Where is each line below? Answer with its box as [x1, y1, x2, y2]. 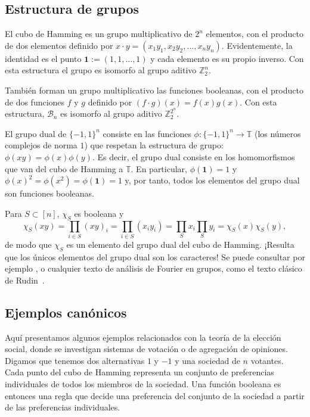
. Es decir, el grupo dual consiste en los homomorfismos [92, 151, 295, 163]
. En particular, [131, 162, 187, 175]
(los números [254, 127, 301, 139]
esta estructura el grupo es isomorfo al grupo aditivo [5, 64, 197, 76]
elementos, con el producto [206, 27, 303, 40]
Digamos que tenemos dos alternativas [5, 354, 145, 366]
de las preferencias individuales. [5, 401, 120, 413]
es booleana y [74, 207, 124, 219]
